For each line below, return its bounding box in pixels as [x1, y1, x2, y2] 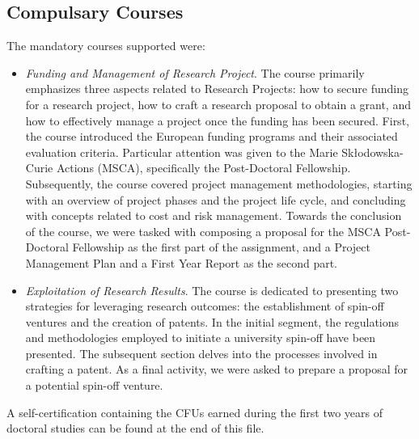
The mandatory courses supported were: [6, 37, 205, 54]
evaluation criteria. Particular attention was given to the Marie [25, 143, 338, 160]
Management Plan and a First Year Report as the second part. [25, 254, 337, 271]
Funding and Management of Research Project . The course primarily [25, 64, 365, 81]
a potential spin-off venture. [25, 377, 163, 394]
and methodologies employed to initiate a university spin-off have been [25, 329, 376, 346]
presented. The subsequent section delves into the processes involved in [25, 344, 378, 361]
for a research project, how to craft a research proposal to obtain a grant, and [25, 95, 411, 112]
